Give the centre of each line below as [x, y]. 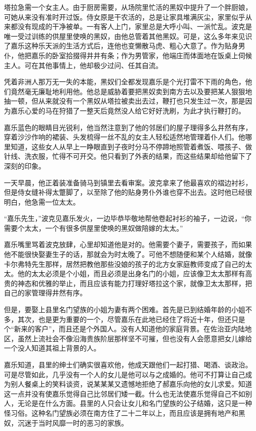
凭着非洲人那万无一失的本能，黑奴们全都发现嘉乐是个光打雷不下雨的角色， [125, 82]
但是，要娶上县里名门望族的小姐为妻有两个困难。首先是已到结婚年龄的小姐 [125, 309]
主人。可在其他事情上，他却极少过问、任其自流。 [83, 65]
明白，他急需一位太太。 [42, 201]
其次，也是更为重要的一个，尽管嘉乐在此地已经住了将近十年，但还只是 [131, 319]
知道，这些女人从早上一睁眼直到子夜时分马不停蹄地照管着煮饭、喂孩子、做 [131, 146]
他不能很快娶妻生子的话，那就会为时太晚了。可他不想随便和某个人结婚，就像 [128, 254]
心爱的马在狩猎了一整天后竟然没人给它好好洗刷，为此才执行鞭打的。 [135, 110]
